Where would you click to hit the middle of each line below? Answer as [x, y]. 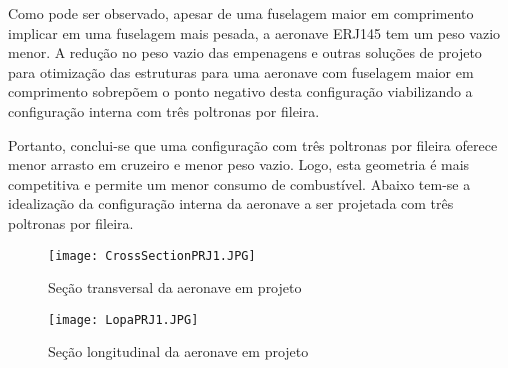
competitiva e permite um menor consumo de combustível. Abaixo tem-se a [239, 183]
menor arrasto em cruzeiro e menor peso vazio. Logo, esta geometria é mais [239, 164]
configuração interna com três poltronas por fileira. [164, 110]
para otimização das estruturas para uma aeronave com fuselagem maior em [241, 71]
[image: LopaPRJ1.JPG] [123, 319]
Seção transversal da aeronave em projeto [175, 287]
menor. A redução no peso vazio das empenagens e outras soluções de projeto [245, 52]
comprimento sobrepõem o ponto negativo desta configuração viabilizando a [240, 91]
